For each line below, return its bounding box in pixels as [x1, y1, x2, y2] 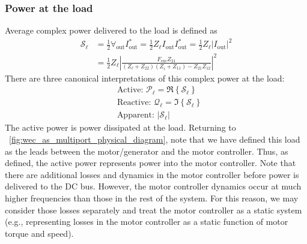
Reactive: [117, 98, 151, 107]
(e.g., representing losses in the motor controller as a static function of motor [5, 215, 288, 228]
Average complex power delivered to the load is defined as [5, 24, 217, 37]
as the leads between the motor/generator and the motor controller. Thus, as [5, 144, 288, 157]
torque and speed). [5, 227, 74, 239]
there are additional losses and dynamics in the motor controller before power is [5, 168, 299, 180]
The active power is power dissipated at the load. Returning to [5, 121, 236, 134]
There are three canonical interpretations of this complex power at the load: [5, 71, 285, 84]
